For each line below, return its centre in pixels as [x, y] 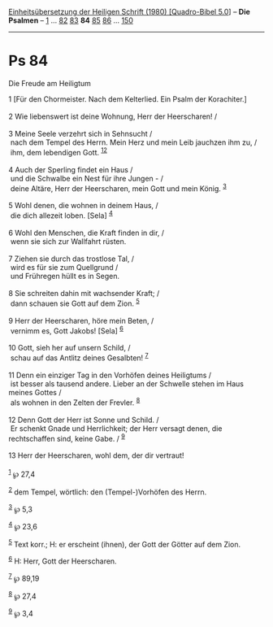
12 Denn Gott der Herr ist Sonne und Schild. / [84, 420]
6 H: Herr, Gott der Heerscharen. [63, 560]
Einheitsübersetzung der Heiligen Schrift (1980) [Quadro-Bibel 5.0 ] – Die [129, 12]
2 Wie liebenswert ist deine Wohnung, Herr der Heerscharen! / [113, 116]
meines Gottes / [35, 392]
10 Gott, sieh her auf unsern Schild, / [69, 348]
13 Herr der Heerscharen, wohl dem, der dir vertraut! [96, 455]
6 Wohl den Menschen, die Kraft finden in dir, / [87, 233]
